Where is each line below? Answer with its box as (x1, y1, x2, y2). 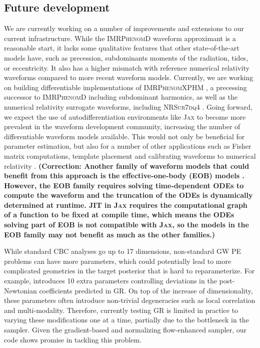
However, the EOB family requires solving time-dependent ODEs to (4, 180, 244, 190)
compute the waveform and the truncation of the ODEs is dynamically (4, 190, 253, 200)
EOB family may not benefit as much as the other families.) (4, 229, 215, 239)
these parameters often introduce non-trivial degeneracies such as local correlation (4, 295, 255, 305)
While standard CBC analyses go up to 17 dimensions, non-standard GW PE (4, 246, 241, 256)
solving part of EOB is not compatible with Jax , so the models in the (4, 219, 249, 230)
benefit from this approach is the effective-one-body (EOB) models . (4, 170, 244, 181)
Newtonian (4, 285, 37, 295)
